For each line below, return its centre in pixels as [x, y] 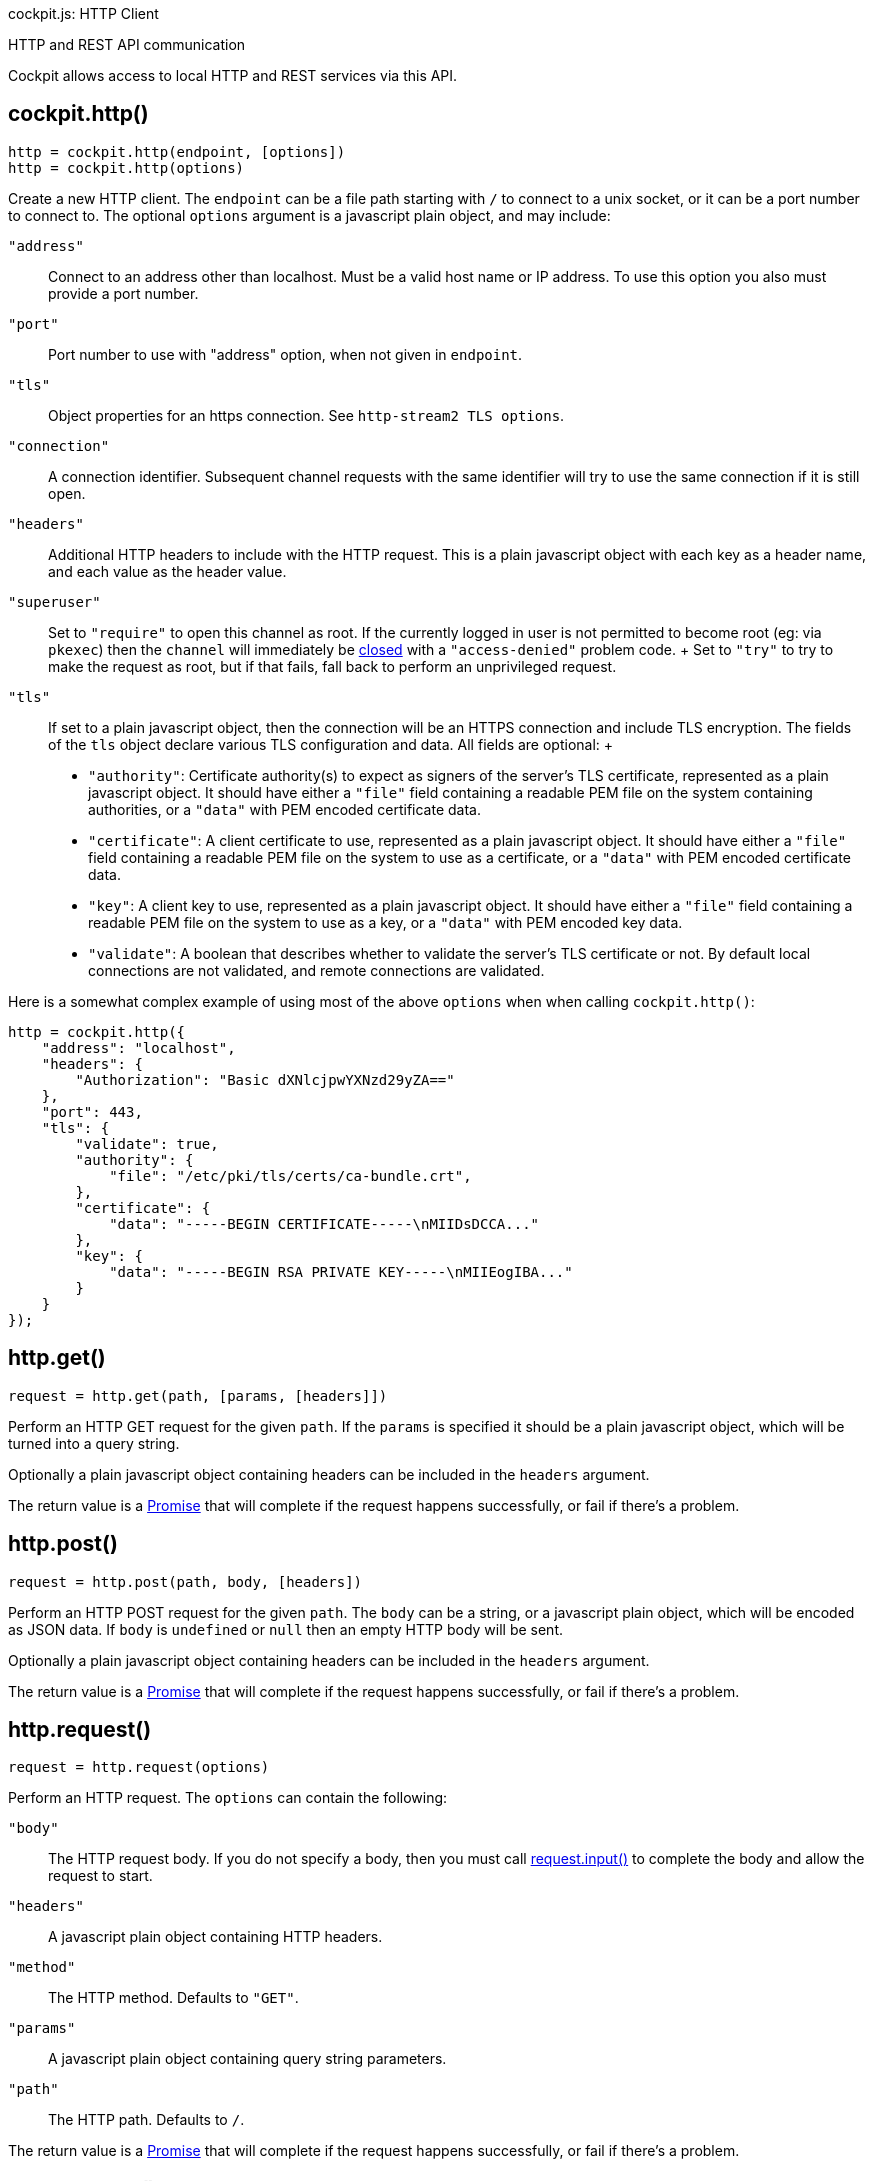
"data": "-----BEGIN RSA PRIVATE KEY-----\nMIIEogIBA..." [341, 1271]
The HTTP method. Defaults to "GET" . [173, 1998]
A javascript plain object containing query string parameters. [247, 2059]
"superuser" [54, 601]
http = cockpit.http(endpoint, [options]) [177, 151]
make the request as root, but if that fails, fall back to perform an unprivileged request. [332, 666]
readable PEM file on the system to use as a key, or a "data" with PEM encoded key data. [385, 922]
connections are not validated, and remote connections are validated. [316, 970]
